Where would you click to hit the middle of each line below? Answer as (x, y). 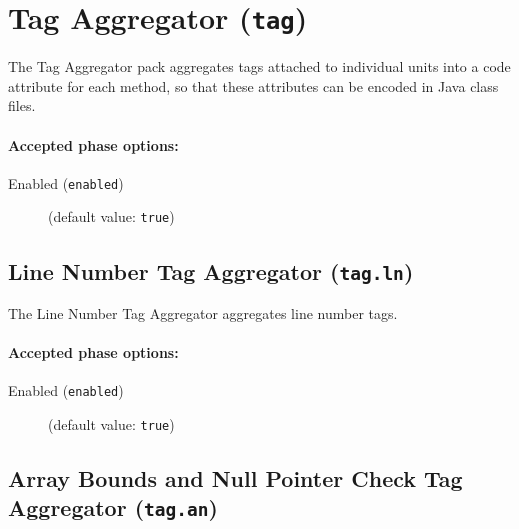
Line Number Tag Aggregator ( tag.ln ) (211, 270)
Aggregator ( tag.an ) (113, 507)
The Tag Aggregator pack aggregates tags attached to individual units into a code (259, 66)
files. (22, 105)
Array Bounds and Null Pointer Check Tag (235, 478)
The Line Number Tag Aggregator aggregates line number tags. (203, 312)
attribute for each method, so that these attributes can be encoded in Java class (253, 85)
